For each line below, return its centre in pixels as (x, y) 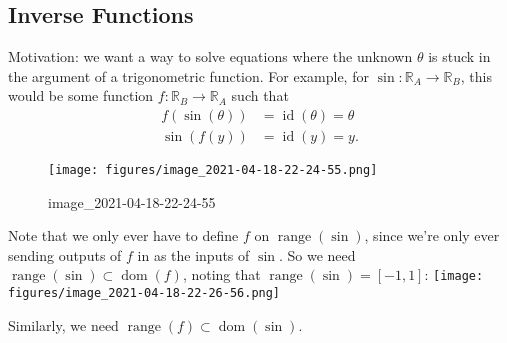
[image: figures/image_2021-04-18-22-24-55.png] (213, 170)
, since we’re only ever (432, 235)
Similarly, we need (63, 324)
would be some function (81, 95)
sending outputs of (65, 254)
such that (260, 95)
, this (476, 75)
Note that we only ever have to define (123, 235)
